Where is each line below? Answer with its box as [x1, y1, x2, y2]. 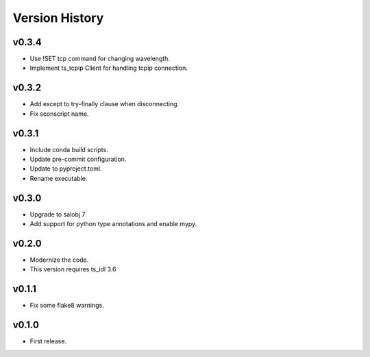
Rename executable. [29, 174, 88, 182]
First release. [29, 337, 67, 345]
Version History [12, 10, 104, 25]
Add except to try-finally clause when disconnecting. [29, 100, 180, 108]
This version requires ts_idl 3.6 [29, 265, 116, 273]
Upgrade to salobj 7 [29, 210, 86, 219]
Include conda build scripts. [29, 145, 109, 153]
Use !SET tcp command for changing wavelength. [29, 55, 171, 63]
